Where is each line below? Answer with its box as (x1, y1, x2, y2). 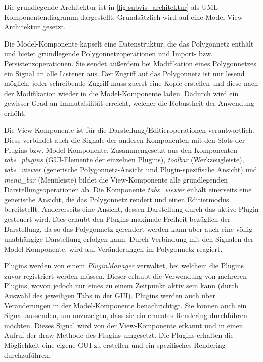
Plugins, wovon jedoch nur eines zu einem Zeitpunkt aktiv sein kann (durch (4, 280, 238, 291)
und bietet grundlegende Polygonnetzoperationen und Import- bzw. (4, 48, 213, 59)
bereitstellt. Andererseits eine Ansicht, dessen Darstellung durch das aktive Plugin (4, 204, 259, 214)
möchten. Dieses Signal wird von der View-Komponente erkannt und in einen (4, 320, 243, 330)
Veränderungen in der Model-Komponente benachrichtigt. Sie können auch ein (4, 300, 247, 310)
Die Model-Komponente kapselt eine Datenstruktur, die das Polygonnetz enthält (4, 38, 254, 49)
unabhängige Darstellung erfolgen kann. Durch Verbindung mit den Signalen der (4, 234, 254, 244)
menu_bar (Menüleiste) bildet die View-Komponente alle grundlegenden (4, 174, 228, 185)
